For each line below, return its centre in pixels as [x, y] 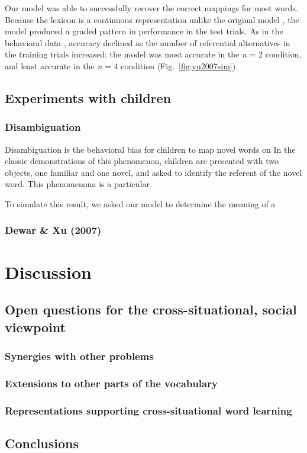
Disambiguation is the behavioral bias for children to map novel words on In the [150, 149]
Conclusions [42, 443]
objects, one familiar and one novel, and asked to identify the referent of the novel [153, 172]
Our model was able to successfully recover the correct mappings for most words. [151, 8]
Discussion [48, 272]
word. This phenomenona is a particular [77, 184]
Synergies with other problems [79, 356]
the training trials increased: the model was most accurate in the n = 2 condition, [153, 54]
